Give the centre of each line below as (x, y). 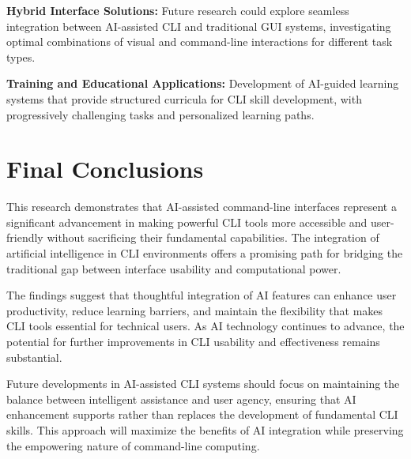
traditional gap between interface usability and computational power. (174, 268)
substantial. (34, 357)
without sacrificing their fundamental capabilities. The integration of (213, 237)
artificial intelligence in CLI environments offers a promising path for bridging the (205, 253)
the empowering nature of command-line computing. (133, 445)
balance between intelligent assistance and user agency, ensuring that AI (181, 399)
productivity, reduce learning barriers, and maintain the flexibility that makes (195, 310)
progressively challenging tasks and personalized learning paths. (160, 114)
